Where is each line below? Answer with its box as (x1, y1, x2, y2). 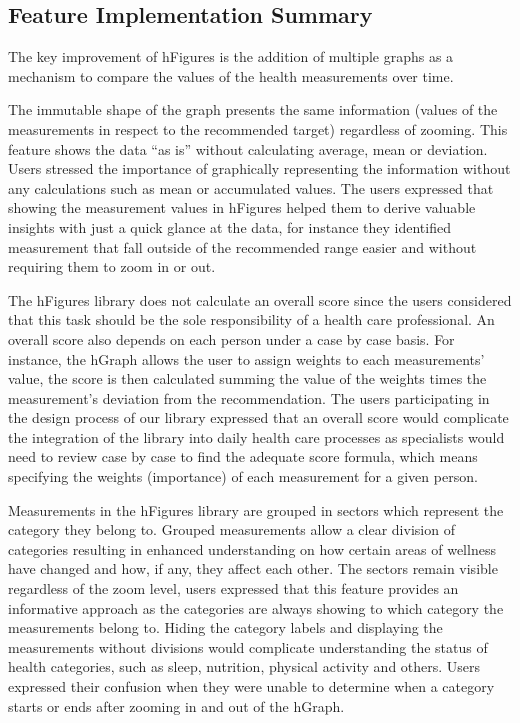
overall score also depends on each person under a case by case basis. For (8, 328, 455, 349)
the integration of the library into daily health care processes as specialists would (8, 426, 505, 447)
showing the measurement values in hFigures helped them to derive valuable (8, 197, 476, 218)
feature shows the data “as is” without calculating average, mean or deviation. (8, 138, 488, 159)
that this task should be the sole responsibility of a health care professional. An (8, 309, 495, 330)
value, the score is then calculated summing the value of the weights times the (8, 368, 487, 389)
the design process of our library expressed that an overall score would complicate (8, 407, 509, 428)
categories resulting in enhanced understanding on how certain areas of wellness (8, 538, 496, 559)
